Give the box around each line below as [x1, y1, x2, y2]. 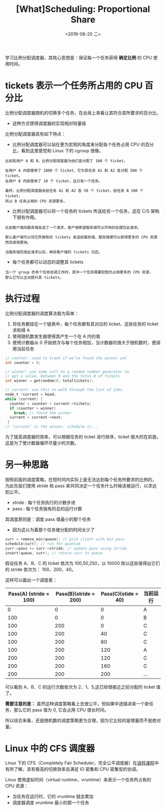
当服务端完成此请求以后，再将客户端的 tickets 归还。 [5, 249, 103, 254]
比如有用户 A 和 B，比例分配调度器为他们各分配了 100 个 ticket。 [5, 158, 127, 163]
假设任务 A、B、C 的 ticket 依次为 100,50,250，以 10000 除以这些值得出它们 [5, 560, 161, 566]
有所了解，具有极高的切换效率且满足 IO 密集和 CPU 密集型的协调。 [5, 766, 141, 772]
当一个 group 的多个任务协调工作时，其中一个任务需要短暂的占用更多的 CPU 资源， [5, 269, 153, 275]
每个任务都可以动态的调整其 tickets [12, 259, 84, 265]
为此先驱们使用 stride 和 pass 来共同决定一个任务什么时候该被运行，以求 [5, 483, 153, 489]
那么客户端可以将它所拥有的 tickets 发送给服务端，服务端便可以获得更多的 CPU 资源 [5, 235, 158, 240]
